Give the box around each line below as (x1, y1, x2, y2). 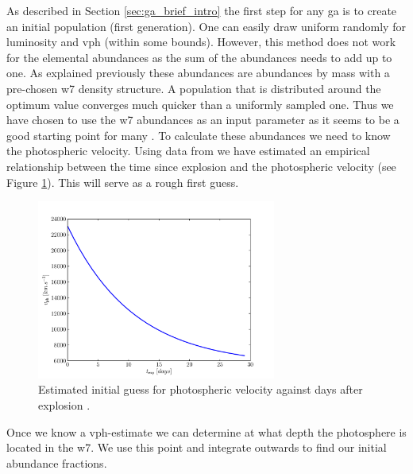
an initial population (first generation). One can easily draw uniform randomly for (6, 17, 406, 34)
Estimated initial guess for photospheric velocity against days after (38, 381, 363, 398)
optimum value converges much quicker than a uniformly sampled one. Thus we (6, 95, 394, 112)
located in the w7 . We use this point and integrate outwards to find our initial (6, 439, 387, 456)
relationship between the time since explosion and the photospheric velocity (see (6, 157, 396, 174)
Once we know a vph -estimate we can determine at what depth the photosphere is (6, 423, 407, 440)
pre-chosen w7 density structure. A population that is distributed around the (6, 80, 381, 96)
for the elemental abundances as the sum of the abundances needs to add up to (6, 49, 392, 65)
